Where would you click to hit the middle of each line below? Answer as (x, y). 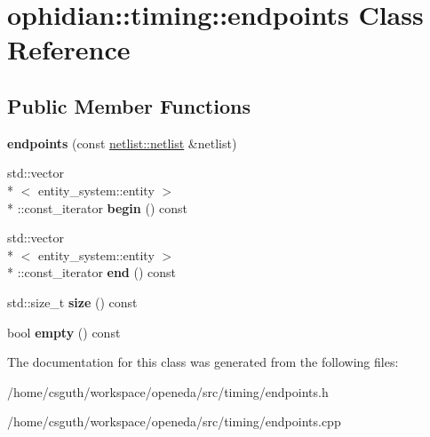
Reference (69, 49)
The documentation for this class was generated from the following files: (203, 362)
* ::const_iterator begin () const (97, 207)
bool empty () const (64, 332)
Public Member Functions (129, 105)
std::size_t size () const (72, 302)
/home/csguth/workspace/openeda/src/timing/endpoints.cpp (174, 421)
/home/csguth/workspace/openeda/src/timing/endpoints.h (168, 391)
